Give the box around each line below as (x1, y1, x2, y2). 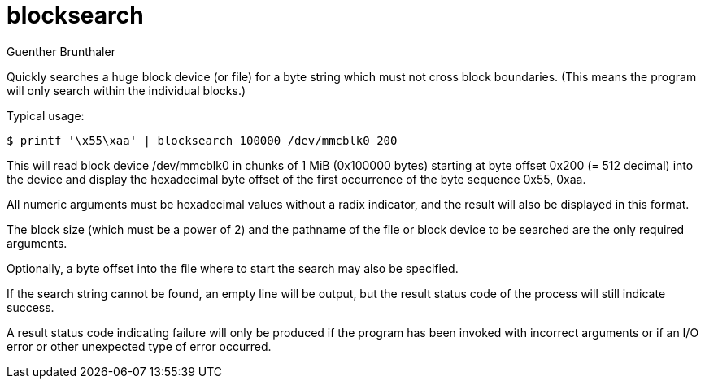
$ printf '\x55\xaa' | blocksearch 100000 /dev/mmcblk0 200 (7, 133, 398, 147)
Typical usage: (7, 108, 85, 123)
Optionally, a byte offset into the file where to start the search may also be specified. (7, 261, 459, 275)
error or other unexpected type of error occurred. (7, 339, 272, 353)
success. (7, 300, 54, 314)
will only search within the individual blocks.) (7, 83, 246, 97)
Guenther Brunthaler (7, 44, 115, 58)
